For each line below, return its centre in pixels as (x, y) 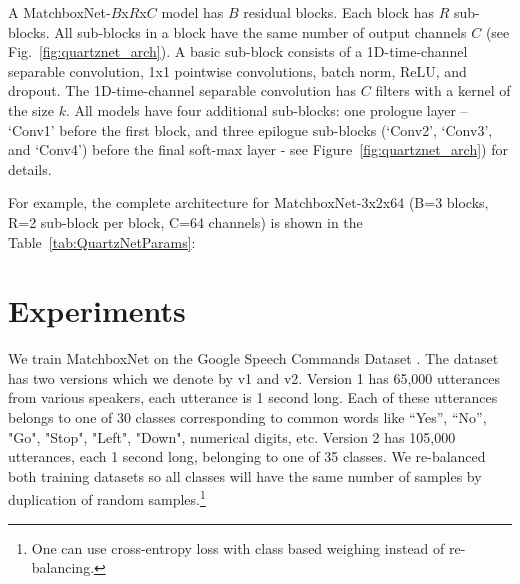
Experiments (97, 310)
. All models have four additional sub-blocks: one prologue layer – (266, 109)
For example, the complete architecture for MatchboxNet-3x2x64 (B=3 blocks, (248, 202)
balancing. (63, 567)
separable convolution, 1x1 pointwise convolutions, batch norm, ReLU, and (237, 70)
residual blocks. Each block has (338, 12)
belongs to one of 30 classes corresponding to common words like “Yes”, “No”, (247, 417)
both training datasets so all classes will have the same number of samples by (245, 475)
